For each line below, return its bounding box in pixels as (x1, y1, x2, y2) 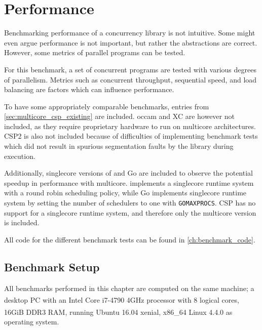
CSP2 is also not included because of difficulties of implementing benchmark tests (4, 131, 258, 141)
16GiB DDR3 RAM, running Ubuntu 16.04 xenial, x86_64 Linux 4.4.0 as (4, 306, 233, 317)
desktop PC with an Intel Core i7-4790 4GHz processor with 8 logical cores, (4, 294, 239, 305)
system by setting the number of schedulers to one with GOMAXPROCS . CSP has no (4, 197, 256, 208)
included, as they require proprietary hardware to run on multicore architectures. (4, 120, 256, 131)
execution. (4, 150, 35, 161)
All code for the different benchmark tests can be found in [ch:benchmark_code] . (4, 234, 255, 244)
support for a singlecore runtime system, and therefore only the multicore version (4, 207, 256, 218)
